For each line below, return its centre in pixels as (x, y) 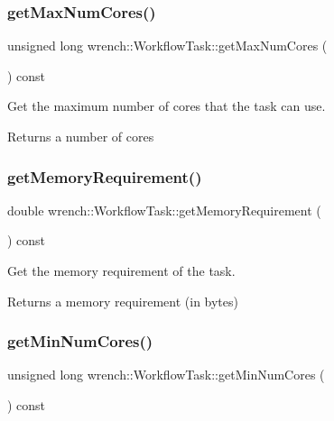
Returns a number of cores (81, 136)
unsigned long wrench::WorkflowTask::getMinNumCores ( (166, 375)
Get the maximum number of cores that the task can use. (167, 106)
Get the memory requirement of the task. (121, 270)
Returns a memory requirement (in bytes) (123, 301)
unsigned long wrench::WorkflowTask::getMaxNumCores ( (167, 46)
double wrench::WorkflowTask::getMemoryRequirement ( (164, 210)
